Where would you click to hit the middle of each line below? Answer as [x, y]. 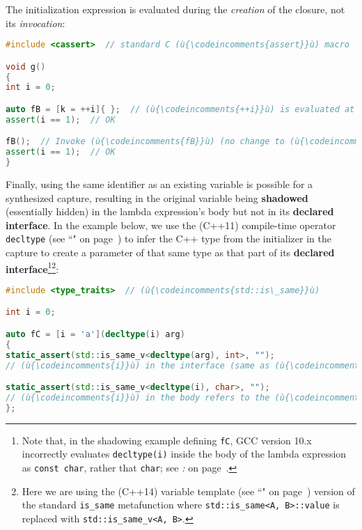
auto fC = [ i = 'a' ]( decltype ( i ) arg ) [95, 334]
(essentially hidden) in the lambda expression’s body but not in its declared [170, 211]
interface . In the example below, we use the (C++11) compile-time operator [171, 225]
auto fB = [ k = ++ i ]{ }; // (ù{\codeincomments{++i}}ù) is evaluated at [180, 109]
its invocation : [36, 23]
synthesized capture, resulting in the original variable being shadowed [157, 197]
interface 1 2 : [32, 267]
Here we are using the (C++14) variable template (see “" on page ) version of [188, 491]
